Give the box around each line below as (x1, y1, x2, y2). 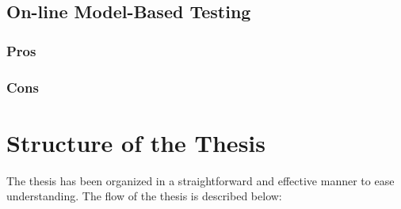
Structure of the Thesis (6, 126, 265, 158)
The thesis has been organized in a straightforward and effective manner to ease (6, 172, 395, 188)
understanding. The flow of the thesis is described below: (6, 188, 282, 204)
